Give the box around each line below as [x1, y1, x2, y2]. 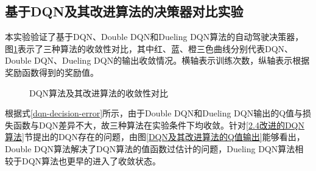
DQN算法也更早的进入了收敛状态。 [21, 154, 161, 167]
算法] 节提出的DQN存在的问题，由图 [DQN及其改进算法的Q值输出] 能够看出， [5, 130, 305, 143]
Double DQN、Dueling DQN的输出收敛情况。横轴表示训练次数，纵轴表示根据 [5, 54, 310, 67]
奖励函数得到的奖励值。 [5, 65, 99, 78]
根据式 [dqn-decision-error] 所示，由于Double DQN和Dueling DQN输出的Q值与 [5, 107, 303, 119]
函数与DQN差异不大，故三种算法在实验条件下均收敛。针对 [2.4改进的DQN [13, 118, 304, 131]
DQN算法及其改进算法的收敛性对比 [29, 86, 169, 99]
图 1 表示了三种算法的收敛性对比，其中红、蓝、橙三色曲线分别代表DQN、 [5, 42, 293, 55]
